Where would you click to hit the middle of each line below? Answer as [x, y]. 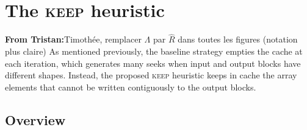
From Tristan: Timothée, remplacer [73, 39]
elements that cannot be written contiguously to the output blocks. [131, 87]
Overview [35, 119]
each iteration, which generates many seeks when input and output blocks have [153, 63]
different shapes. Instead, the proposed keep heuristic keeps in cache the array [151, 75]
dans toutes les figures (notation [238, 39]
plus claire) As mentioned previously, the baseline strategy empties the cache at [154, 51]
